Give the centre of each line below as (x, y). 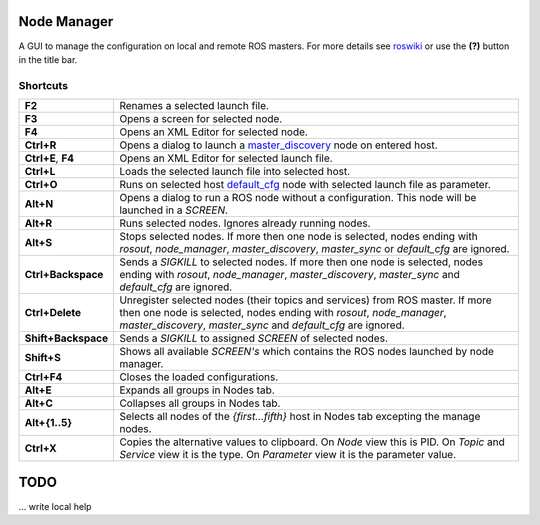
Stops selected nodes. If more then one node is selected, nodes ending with (299, 237)
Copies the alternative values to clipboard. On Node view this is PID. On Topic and (312, 442)
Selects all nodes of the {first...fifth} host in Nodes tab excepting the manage (300, 417)
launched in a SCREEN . (174, 210)
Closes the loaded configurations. (199, 377)
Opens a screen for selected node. (201, 119)
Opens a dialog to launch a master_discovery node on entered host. (279, 145)
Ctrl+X (40, 448)
